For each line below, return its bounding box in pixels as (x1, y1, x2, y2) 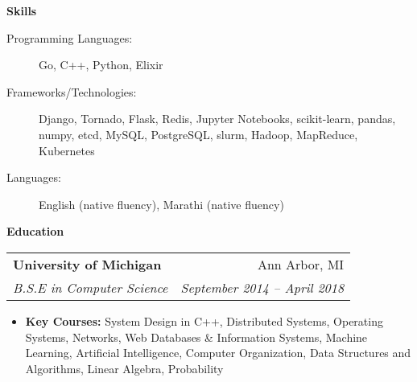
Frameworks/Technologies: (6, 83, 137, 100)
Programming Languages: (6, 29, 133, 46)
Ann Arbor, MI (257, 254, 345, 273)
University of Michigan (13, 254, 162, 273)
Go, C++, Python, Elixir (39, 56, 163, 73)
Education (6, 223, 64, 240)
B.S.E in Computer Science (13, 277, 168, 297)
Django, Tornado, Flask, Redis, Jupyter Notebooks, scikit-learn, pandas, (39, 110, 396, 127)
